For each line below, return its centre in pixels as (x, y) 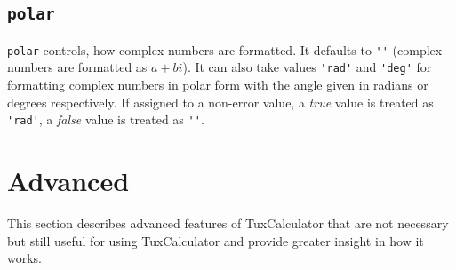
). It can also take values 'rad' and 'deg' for (307, 67)
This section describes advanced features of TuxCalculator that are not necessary (228, 223)
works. (25, 258)
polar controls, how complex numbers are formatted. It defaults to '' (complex (225, 49)
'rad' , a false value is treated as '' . (106, 119)
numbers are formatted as (77, 67)
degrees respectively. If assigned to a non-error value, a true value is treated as (220, 102)
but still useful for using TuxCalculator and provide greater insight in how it (216, 240)
